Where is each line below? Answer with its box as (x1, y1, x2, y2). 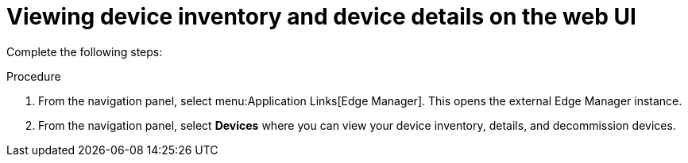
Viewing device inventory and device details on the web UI (6, 3, 636, 30)
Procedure (6, 69, 61, 83)
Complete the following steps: (6, 44, 163, 59)
